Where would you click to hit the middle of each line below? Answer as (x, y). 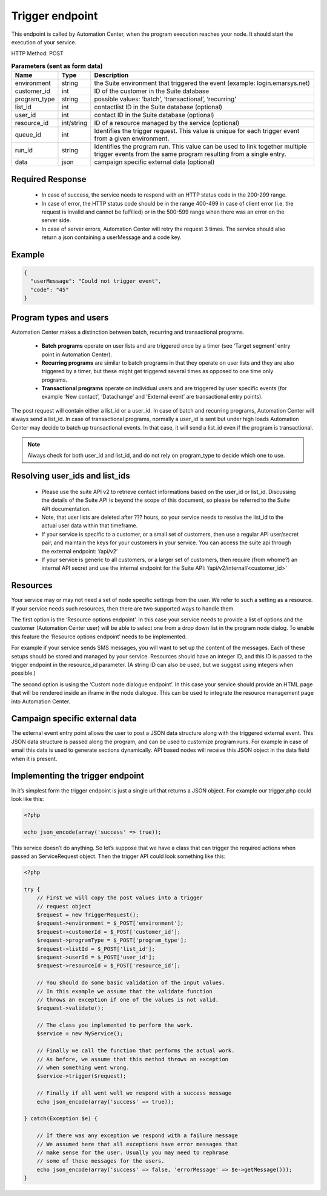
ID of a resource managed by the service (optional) (167, 123)
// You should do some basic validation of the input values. (131, 983)
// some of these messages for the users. (101, 1161)
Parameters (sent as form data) (57, 66)
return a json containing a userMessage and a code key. (111, 237)
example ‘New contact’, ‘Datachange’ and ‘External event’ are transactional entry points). (152, 397)
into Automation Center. (41, 701)
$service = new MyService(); (80, 1034)
